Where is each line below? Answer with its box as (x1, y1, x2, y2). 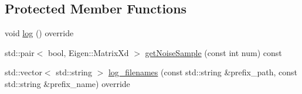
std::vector (5, 66, 42, 78)
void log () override (5, 27, 74, 39)
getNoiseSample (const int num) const (145, 46, 282, 58)
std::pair (5, 46, 35, 58)
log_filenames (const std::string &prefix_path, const (108, 66, 297, 78)
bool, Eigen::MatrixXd (48, 46, 129, 58)
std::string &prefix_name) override (5, 77, 130, 89)
